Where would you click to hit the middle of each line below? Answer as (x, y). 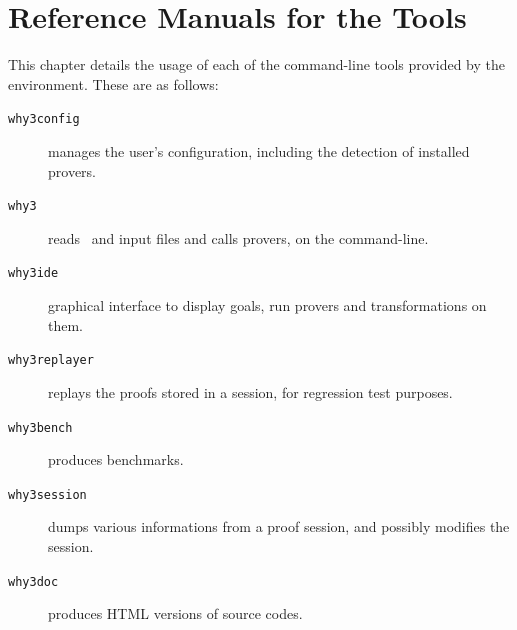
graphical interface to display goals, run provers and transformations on (267, 305)
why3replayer (51, 360)
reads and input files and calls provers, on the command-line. (238, 237)
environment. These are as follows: (113, 83)
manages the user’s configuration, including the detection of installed (259, 150)
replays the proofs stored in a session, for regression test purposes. (250, 391)
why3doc (33, 581)
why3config (44, 119)
